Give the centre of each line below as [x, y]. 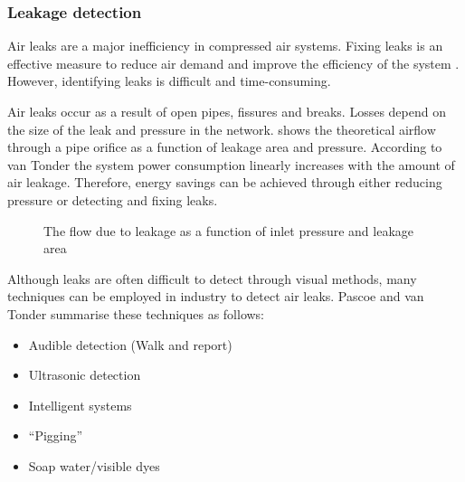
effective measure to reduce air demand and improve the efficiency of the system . [233, 63]
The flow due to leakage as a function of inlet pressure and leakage [229, 230]
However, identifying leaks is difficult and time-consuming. [169, 81]
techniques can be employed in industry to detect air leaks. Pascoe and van [216, 296]
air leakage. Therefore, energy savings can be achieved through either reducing [225, 182]
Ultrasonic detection [85, 375]
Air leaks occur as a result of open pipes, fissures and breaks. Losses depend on [227, 111]
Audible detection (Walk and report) [130, 344]
